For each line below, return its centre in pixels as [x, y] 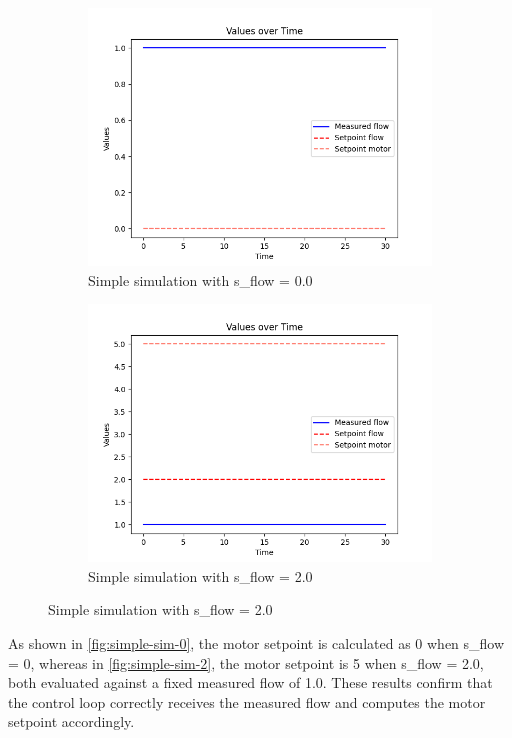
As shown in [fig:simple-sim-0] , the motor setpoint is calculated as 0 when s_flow [256, 642]
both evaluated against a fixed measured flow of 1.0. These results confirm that [250, 682]
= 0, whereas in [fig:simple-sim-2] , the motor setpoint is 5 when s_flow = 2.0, [246, 662]
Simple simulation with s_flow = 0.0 [200, 279]
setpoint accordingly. [71, 721]
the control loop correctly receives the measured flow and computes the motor [247, 701]
